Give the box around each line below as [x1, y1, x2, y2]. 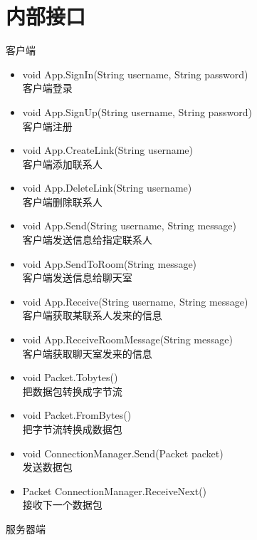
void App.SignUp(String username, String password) [22, 104, 252, 119]
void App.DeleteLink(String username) [22, 180, 192, 195]
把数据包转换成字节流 [22, 383, 122, 398]
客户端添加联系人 [22, 156, 103, 171]
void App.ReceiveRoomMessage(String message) [22, 332, 233, 347]
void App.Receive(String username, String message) [22, 294, 248, 308]
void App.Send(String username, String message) [22, 218, 237, 233]
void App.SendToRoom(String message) [22, 256, 197, 271]
